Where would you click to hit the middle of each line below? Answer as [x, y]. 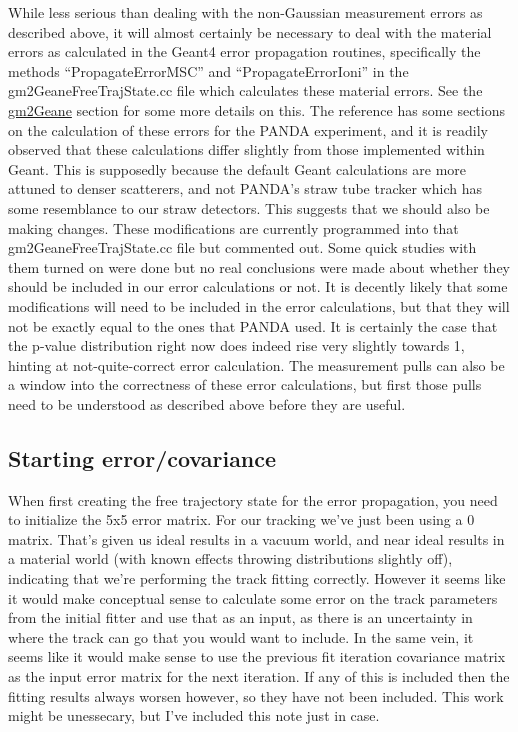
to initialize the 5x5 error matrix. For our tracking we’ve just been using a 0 [241, 519]
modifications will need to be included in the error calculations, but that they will [259, 305]
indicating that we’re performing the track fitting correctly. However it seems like [257, 578]
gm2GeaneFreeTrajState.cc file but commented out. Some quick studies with [242, 247]
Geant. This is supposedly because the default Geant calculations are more [237, 168]
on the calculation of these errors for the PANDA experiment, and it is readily [248, 129]
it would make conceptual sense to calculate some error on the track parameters [253, 597]
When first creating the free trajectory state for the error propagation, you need [253, 499]
